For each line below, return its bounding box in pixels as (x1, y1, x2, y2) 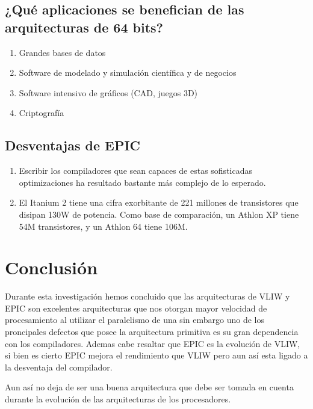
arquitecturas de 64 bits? (5, 17, 163, 36)
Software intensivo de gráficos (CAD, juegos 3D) (19, 86, 198, 99)
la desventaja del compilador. (5, 360, 113, 373)
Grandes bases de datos (19, 46, 106, 58)
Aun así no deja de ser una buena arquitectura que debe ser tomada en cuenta (5, 381, 294, 393)
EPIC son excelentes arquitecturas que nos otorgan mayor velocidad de (5, 301, 267, 314)
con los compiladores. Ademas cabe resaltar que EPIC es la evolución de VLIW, (5, 337, 300, 349)
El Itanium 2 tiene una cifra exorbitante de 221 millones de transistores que (19, 196, 299, 209)
